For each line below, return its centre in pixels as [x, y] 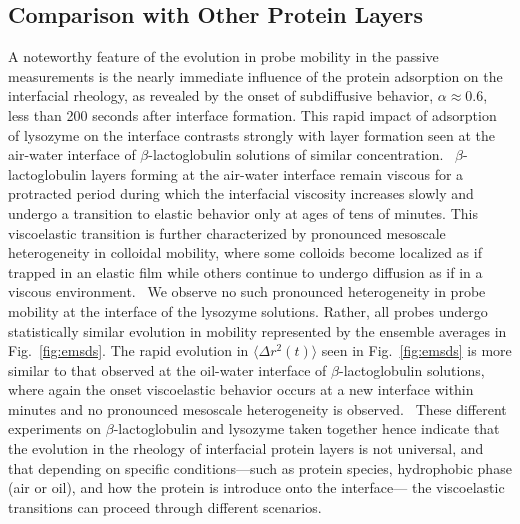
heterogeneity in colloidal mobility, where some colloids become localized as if [245, 252]
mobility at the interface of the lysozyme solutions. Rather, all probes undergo [248, 310]
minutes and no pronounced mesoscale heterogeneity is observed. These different [257, 408]
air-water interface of [72, 154]
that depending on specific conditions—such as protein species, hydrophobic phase [260, 467]
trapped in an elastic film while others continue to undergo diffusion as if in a [245, 271]
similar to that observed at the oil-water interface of [167, 369]
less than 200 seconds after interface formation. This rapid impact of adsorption [252, 114]
